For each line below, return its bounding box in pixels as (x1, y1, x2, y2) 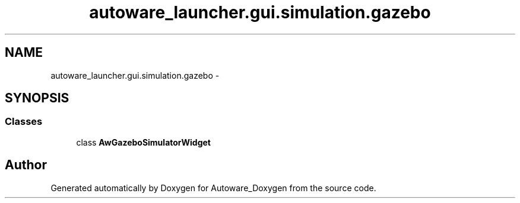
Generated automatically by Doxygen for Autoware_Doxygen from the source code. (50, 182, 376, 193)
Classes (5, 115, 43, 128)
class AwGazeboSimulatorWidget (76, 137, 211, 147)
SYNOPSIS (5, 91, 69, 106)
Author (5, 157, 47, 173)
